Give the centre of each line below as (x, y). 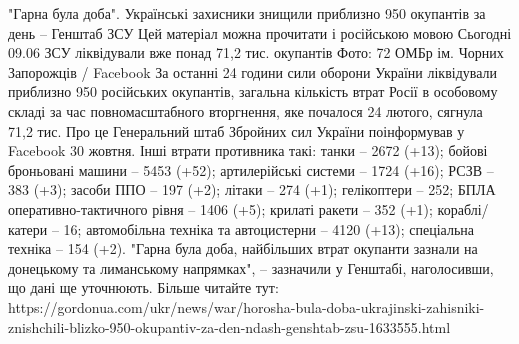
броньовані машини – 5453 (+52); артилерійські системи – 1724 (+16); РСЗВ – (251, 169)
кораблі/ (463, 208)
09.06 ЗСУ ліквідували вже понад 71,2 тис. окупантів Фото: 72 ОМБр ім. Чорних (256, 52)
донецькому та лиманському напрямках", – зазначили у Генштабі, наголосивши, (251, 267)
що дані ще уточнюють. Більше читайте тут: (143, 287)
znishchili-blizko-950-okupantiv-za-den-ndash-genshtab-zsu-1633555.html (229, 326)
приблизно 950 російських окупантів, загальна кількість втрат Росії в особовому (253, 91)
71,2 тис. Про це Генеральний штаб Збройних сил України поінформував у (236, 130)
